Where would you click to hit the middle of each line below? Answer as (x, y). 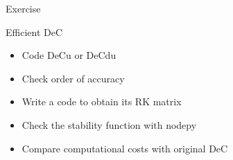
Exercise (23, 8)
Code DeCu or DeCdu (69, 55)
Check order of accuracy (73, 78)
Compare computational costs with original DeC (125, 148)
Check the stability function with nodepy (109, 124)
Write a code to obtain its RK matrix (102, 101)
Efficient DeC (34, 32)
